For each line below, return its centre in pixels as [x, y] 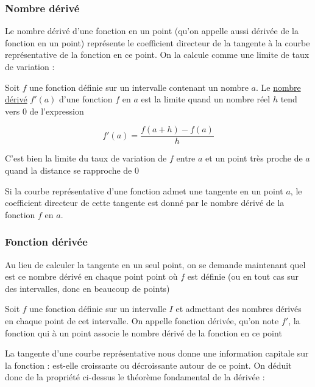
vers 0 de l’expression [44, 111]
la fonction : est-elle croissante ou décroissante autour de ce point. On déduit [148, 365]
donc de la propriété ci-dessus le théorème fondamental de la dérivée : [135, 377]
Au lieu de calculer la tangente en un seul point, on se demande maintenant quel [155, 264]
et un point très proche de [254, 158]
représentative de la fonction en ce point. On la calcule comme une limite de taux [157, 55]
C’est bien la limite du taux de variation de [86, 158]
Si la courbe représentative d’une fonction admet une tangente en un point [144, 190]
